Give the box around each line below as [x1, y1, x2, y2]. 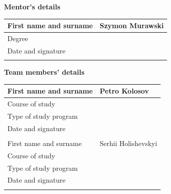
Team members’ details [4, 67, 85, 77]
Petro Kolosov [99, 86, 149, 96]
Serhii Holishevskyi [99, 138, 157, 148]
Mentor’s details [4, 1, 60, 11]
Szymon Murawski [99, 20, 164, 31]
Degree [7, 33, 28, 43]
